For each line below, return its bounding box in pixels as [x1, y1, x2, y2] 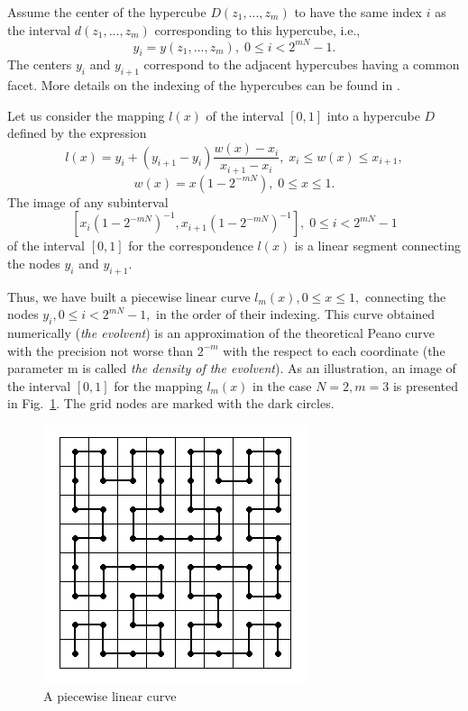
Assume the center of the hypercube [7, 3, 206, 21]
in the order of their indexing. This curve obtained [156, 305, 436, 324]
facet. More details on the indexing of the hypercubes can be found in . [7, 76, 400, 95]
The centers [7, 55, 72, 74]
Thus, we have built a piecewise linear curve [7, 287, 251, 305]
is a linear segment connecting [294, 236, 461, 255]
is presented [392, 376, 459, 395]
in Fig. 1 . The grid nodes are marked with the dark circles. [7, 394, 335, 413]
